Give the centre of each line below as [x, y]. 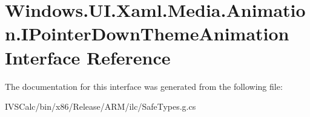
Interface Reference [88, 57]
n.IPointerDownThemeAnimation [147, 33]
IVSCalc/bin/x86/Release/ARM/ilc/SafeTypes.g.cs [101, 106]
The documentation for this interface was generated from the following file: [144, 86]
